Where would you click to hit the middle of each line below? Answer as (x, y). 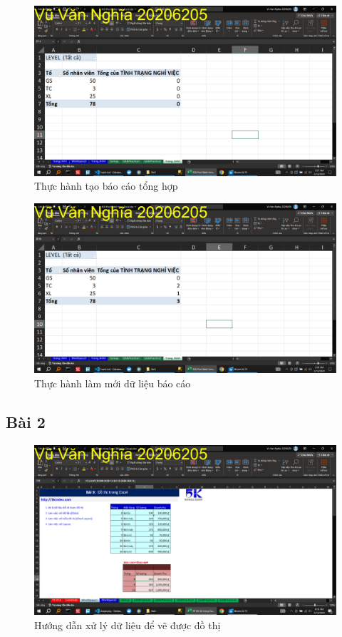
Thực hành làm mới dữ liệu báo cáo (113, 383)
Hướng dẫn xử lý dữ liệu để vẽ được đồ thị (128, 625)
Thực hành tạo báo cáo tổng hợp (106, 186)
